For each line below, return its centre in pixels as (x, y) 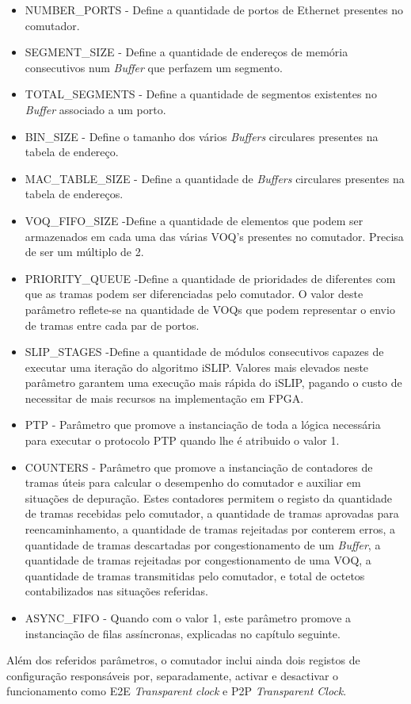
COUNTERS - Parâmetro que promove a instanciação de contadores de (199, 467)
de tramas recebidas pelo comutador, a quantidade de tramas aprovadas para (212, 513)
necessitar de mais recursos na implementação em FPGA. (164, 398)
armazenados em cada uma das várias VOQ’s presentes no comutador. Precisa (214, 236)
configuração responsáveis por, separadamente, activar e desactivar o (173, 675)
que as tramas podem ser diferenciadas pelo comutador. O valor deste (194, 294)
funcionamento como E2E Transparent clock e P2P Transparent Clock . (177, 691)
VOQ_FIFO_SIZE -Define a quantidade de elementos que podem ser (194, 220)
